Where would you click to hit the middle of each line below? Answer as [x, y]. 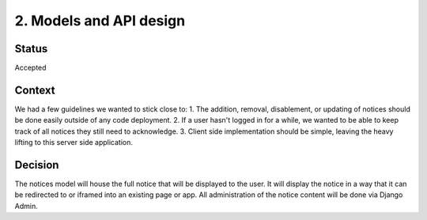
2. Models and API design [100, 21]
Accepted [30, 68]
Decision [37, 165]
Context [35, 90]
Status [31, 49]
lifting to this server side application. [74, 142]
